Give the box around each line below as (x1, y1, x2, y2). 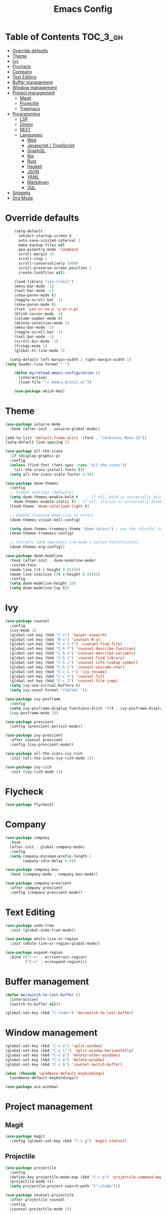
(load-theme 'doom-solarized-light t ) (9, 504, 90, 508)
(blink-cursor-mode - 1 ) (14, 311, 63, 316)
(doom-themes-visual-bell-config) (9, 517, 81, 522)
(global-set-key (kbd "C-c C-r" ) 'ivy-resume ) (9, 669, 107, 674)
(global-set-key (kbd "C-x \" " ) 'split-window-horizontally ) (5, 1048, 134, 1053)
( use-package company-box (5, 867, 58, 872)
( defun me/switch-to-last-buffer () (5, 992, 81, 997)
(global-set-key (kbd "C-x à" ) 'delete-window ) (5, 1057, 105, 1062)
